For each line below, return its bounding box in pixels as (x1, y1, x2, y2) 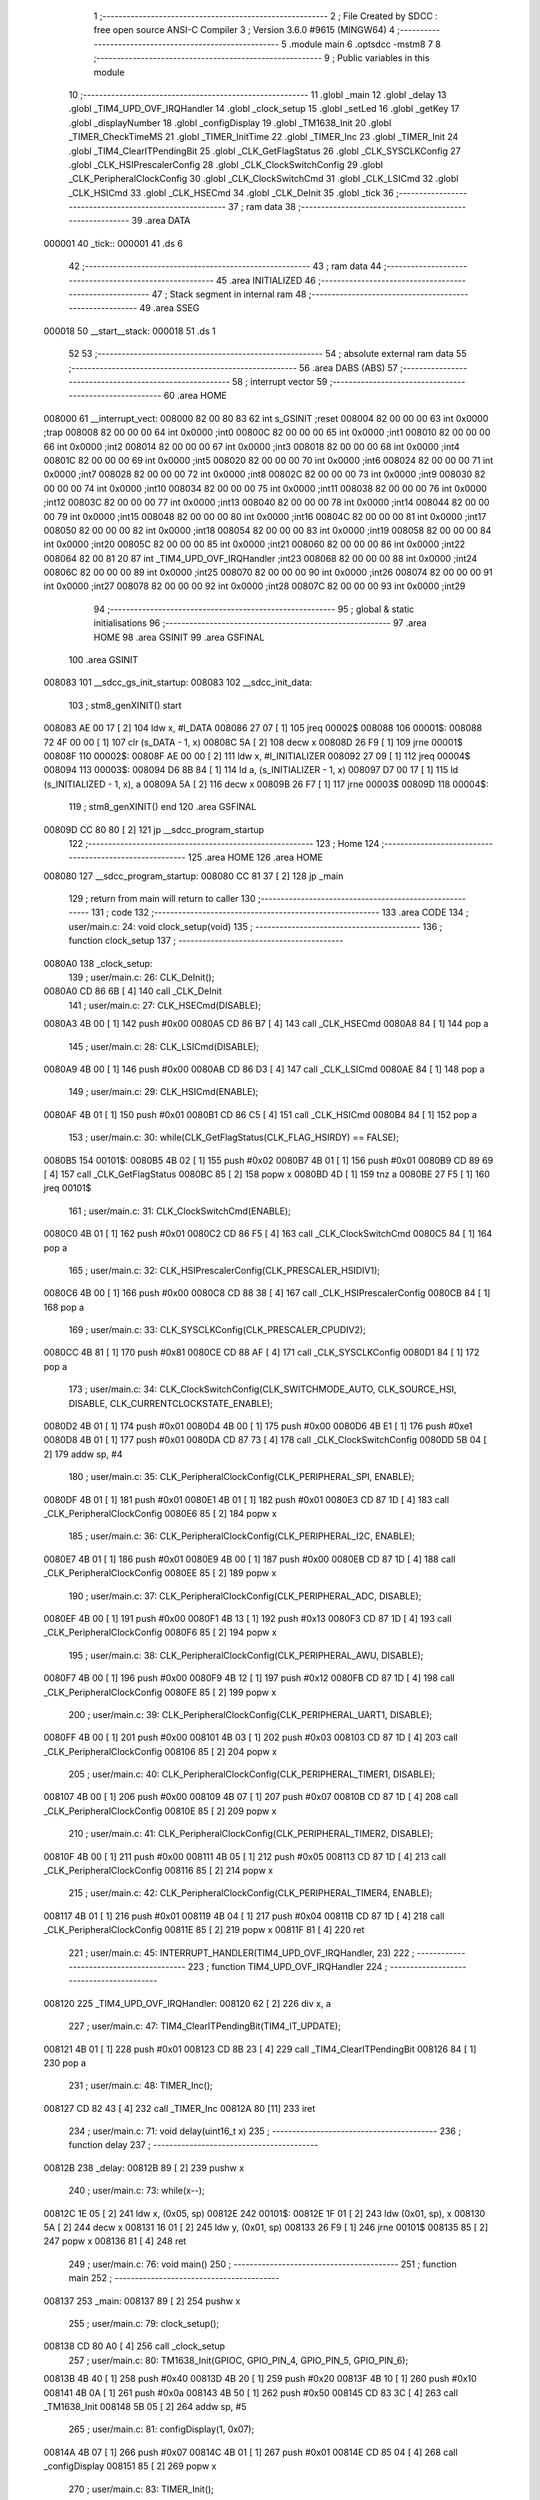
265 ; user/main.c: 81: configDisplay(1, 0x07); (68, 2423, 255, 2435)
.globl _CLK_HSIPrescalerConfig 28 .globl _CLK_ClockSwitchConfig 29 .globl (68, 158, 384, 170)
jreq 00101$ (43, 1182, 92, 1194)
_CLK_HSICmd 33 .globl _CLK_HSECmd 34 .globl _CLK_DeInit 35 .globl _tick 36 (68, 186, 394, 199)
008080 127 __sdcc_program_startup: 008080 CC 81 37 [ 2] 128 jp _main (43, 870, 344, 882)
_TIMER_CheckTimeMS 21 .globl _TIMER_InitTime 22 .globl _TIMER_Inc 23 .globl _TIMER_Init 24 (68, 131, 459, 143)
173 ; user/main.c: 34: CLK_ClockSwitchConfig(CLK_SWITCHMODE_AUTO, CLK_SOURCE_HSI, (68, 1383, 457, 1395)
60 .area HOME (163, 390, 227, 402)
